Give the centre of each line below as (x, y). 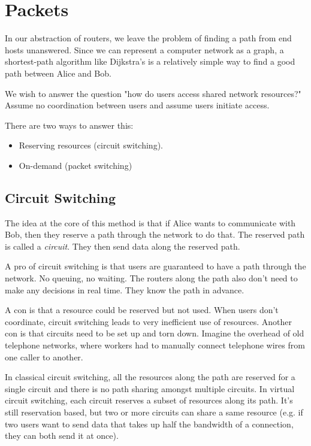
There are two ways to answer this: (69, 125)
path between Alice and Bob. (58, 73)
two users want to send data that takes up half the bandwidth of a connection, (149, 424)
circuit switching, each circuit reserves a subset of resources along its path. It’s (149, 400)
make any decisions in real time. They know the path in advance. (125, 289)
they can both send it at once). (62, 436)
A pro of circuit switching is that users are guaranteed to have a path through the (155, 266)
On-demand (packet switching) (76, 165)
